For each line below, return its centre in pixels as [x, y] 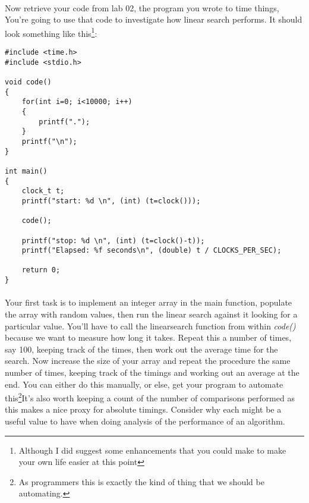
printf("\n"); [49, 141]
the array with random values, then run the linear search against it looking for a [151, 314]
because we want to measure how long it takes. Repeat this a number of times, [148, 337]
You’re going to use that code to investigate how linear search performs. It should [154, 19]
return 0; [41, 270]
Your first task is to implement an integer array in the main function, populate [149, 302]
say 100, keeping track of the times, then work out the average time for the [141, 349]
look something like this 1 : [51, 32]
